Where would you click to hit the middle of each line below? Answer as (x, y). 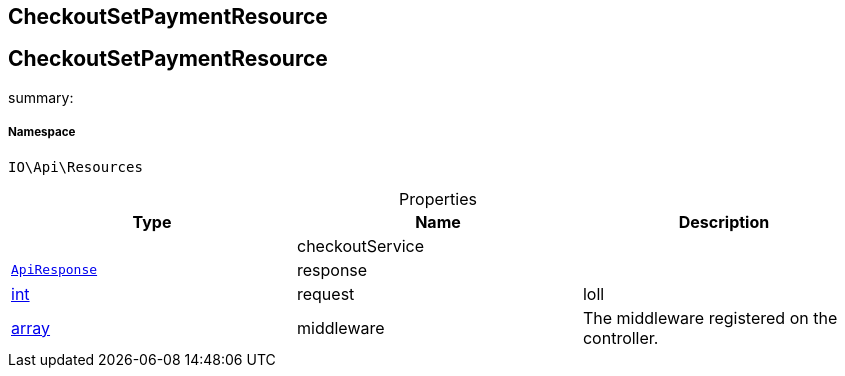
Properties (438, 198)
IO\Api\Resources (75, 166)
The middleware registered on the (710, 317)
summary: (41, 97)
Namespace (42, 132)
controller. (620, 337)
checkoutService (360, 245)
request (325, 293)
